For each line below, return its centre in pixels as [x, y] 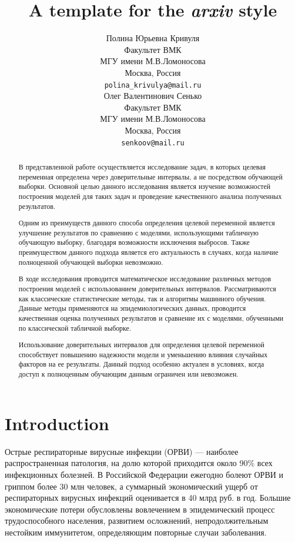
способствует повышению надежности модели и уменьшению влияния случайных [143, 354]
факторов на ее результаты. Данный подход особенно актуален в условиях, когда [141, 364]
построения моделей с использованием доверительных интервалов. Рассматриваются [147, 288]
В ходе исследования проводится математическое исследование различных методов [145, 279]
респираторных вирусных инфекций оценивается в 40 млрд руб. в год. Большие [148, 498]
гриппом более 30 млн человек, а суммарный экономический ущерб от [131, 486]
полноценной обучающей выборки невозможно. [91, 262]
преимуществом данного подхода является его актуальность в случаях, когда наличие [148, 252]
